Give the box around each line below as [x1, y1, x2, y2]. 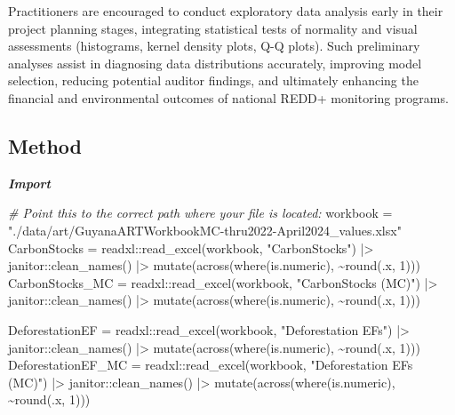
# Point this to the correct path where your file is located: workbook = [8, 204, 393, 222]
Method [8, 132, 82, 159]
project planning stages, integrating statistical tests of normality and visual [8, 19, 418, 37]
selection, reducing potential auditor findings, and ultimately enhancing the [8, 71, 419, 90]
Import [8, 173, 51, 192]
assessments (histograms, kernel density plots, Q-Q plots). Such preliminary [8, 36, 420, 55]
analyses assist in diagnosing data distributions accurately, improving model [8, 53, 422, 72]
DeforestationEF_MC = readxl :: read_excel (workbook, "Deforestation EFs [8, 355, 413, 374]
